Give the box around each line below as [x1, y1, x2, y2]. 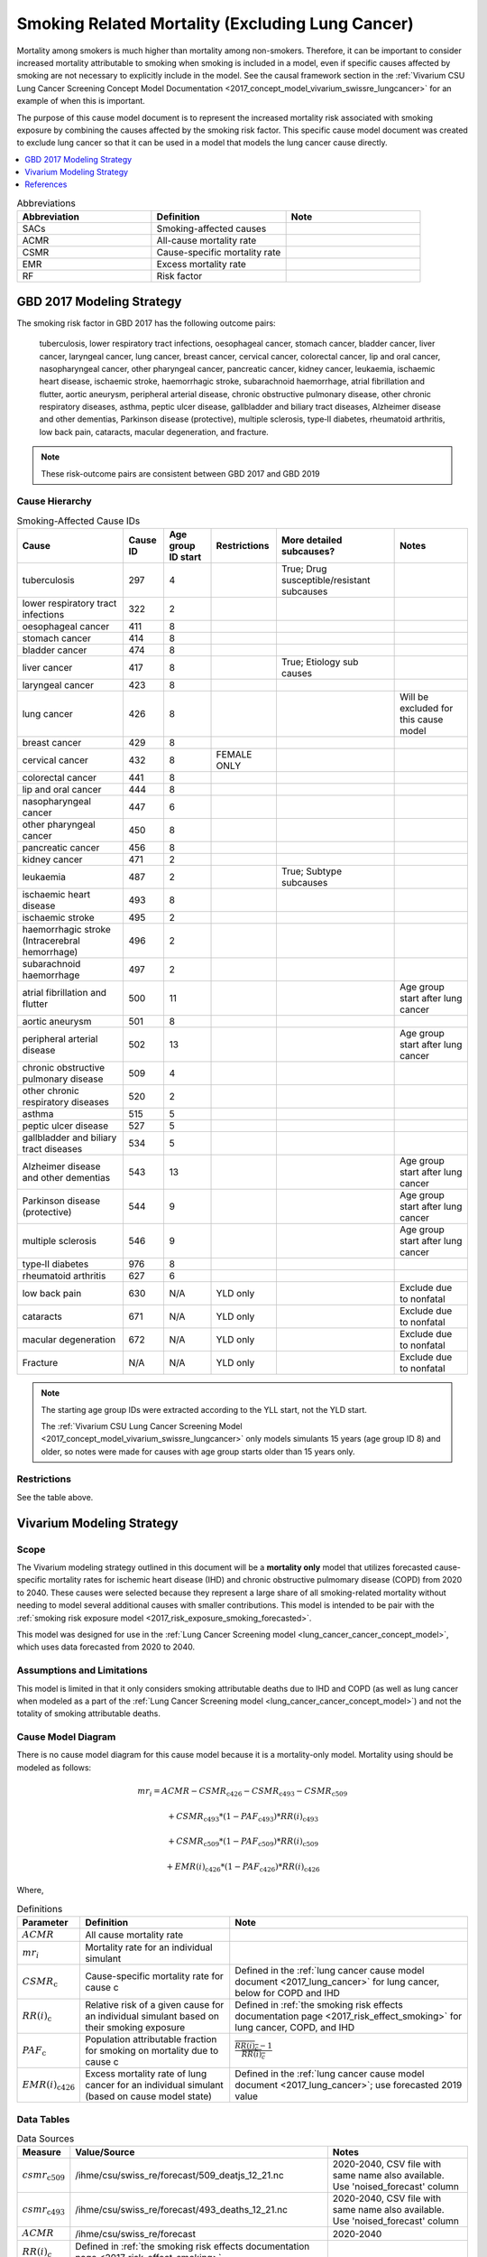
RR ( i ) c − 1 [234, 2041, 272, 2052]
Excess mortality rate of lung [85, 2067, 207, 2080]
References [24, 179, 68, 190]
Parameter [22, 1916, 69, 1928]
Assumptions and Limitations [16, 1664, 148, 1676]
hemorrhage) [22, 946, 78, 959]
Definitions [16, 1902, 63, 1915]
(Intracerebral [22, 934, 80, 947]
